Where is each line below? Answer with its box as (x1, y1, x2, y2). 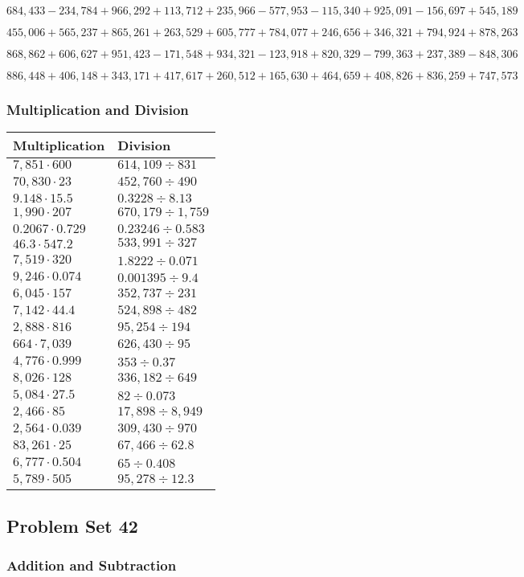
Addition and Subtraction (6, 554, 177, 575)
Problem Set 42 (6, 513, 138, 538)
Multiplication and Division (6, 99, 189, 119)
